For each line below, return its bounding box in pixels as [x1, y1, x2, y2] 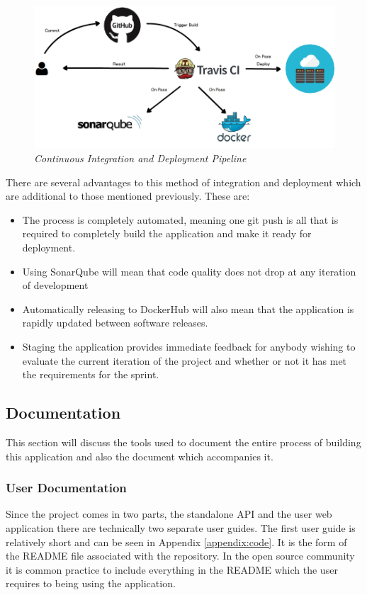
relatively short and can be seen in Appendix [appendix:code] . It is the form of [6, 534, 347, 549]
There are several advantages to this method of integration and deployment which [6, 174, 361, 189]
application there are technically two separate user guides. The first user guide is [6, 520, 356, 535]
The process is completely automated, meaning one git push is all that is [22, 212, 339, 227]
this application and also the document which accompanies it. [6, 448, 273, 463]
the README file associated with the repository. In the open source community [6, 548, 355, 563]
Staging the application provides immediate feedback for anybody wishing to [22, 339, 356, 353]
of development [22, 278, 89, 293]
